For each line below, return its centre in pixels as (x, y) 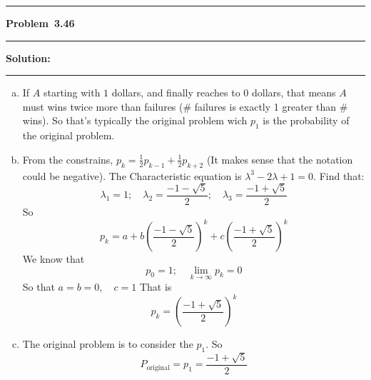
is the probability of (306, 120)
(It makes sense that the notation (280, 159)
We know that (54, 259)
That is (156, 286)
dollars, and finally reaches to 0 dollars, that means (224, 92)
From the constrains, (68, 159)
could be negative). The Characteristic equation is (132, 175)
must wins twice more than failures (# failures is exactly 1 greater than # (185, 106)
